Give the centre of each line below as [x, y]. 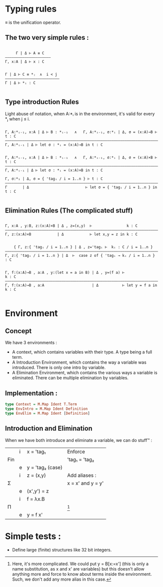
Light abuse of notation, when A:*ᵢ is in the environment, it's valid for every [80, 114]
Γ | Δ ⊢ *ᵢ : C [20, 83]
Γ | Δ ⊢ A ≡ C [30, 53]
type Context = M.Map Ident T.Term [41, 404]
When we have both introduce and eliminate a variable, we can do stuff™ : [79, 440]
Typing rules [31, 9]
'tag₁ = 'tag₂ [81, 459]
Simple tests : [33, 536]
